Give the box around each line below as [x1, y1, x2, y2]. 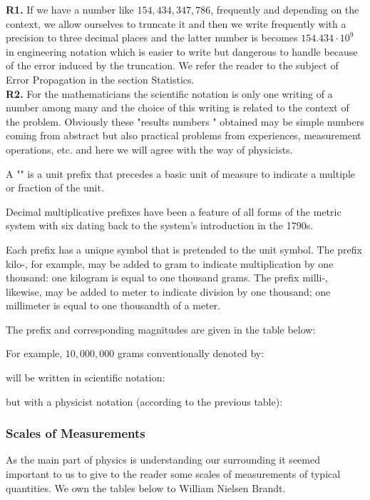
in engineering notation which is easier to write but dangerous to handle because [6, 44, 358, 59]
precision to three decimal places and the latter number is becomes [6, 30, 298, 45]
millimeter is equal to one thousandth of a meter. [6, 298, 221, 313]
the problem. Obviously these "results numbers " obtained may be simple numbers [6, 114, 364, 129]
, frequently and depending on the [210, 2, 359, 16]
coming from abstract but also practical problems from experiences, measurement [6, 128, 361, 143]
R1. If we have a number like [6, 2, 134, 16]
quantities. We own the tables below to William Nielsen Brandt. [6, 480, 286, 495]
